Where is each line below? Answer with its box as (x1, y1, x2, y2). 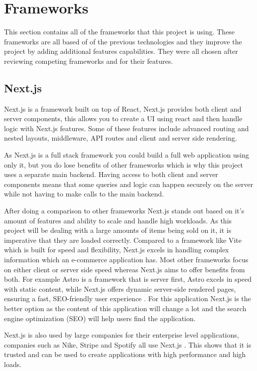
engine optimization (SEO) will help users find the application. (4, 313, 196, 323)
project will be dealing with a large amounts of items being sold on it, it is (4, 225, 232, 235)
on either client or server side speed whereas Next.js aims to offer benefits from (4, 264, 245, 274)
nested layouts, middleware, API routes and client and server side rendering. (4, 133, 237, 143)
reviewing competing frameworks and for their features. (4, 55, 173, 66)
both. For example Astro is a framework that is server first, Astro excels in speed (4, 274, 252, 284)
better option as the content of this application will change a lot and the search (4, 303, 247, 313)
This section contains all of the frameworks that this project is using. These (4, 26, 235, 37)
